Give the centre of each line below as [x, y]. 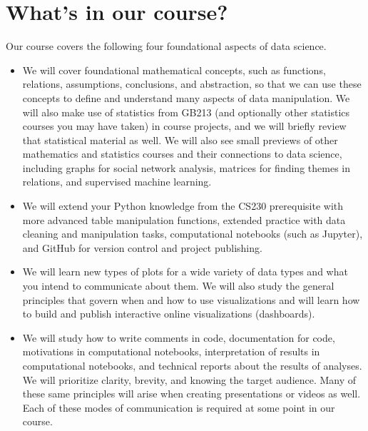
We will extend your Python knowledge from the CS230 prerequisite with [183, 206]
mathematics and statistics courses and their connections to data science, [182, 154]
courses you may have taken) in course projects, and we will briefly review [184, 126]
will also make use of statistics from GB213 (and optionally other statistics [186, 112]
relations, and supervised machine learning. [117, 182]
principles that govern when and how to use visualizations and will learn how [191, 299]
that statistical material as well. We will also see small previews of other [180, 140]
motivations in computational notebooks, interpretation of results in [171, 351]
